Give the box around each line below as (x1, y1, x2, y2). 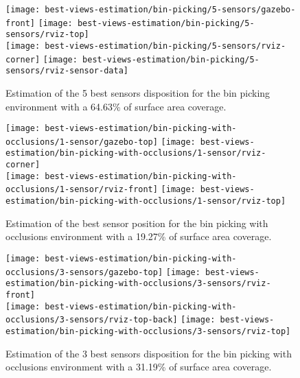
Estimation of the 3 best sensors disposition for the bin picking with (5, 346, 292, 360)
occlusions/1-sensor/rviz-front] (5, 185, 158, 195)
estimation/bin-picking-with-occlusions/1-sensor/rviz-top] (5, 196, 286, 206)
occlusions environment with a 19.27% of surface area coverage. (5, 229, 272, 244)
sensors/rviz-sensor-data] (5, 66, 128, 76)
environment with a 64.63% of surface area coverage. (5, 99, 227, 113)
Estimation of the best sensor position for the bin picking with (5, 215, 268, 230)
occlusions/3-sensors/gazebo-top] (5, 267, 163, 277)
